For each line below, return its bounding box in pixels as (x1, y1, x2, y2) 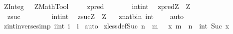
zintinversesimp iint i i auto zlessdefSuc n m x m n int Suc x (3, 20, 230, 31)
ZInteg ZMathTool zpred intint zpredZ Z (3, 1, 191, 11)
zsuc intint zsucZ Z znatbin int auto (7, 10, 184, 21)
